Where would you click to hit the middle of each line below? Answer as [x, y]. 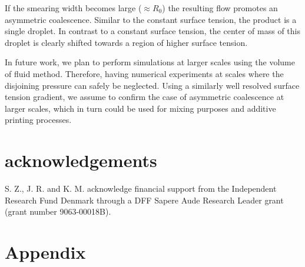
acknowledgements [81, 160]
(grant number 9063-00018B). [58, 211]
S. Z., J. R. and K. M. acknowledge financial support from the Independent [141, 188]
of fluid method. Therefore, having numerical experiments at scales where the [144, 73]
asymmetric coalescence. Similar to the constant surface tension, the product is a [151, 19]
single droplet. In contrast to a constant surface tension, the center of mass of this [153, 31]
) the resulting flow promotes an [220, 8]
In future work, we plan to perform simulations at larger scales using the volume [150, 62]
